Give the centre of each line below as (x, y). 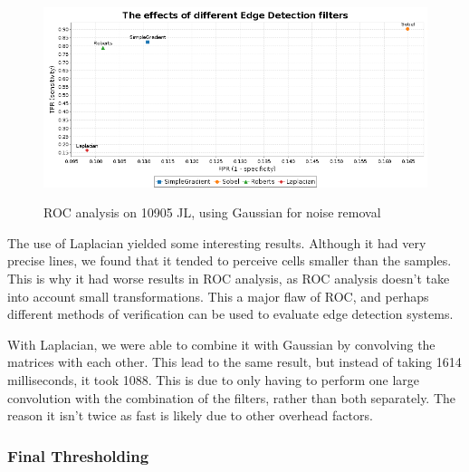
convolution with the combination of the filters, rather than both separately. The (232, 397)
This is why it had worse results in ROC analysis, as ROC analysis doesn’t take (229, 278)
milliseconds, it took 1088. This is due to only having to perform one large (214, 379)
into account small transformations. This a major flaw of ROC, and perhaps (218, 296)
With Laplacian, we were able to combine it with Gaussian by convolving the (221, 344)
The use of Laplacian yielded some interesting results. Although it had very (217, 242)
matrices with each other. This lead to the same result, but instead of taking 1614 (234, 362)
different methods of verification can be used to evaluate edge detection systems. (230, 314)
